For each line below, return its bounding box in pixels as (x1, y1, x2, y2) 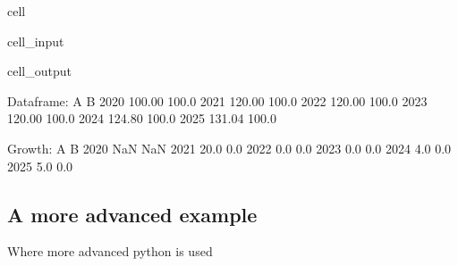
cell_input (7, 31, 64, 50)
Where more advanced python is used (7, 242, 213, 261)
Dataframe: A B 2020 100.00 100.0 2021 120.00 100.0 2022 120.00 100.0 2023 (7, 91, 428, 110)
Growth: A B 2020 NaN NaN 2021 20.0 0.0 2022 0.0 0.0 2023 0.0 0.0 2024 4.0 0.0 (7, 138, 452, 157)
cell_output (7, 62, 72, 80)
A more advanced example (7, 200, 258, 228)
